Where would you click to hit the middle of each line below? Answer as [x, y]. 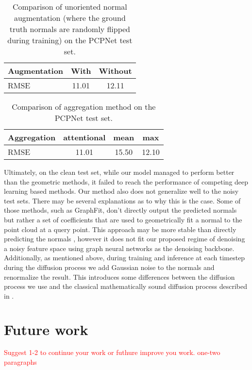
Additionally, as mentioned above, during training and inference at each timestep [125, 258]
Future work [46, 329]
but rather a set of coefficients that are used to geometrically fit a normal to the [123, 219]
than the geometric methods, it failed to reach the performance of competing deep [126, 181]
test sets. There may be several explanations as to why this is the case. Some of [122, 200]
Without [115, 71]
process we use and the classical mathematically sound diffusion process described [126, 286]
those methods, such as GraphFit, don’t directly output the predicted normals [120, 210]
